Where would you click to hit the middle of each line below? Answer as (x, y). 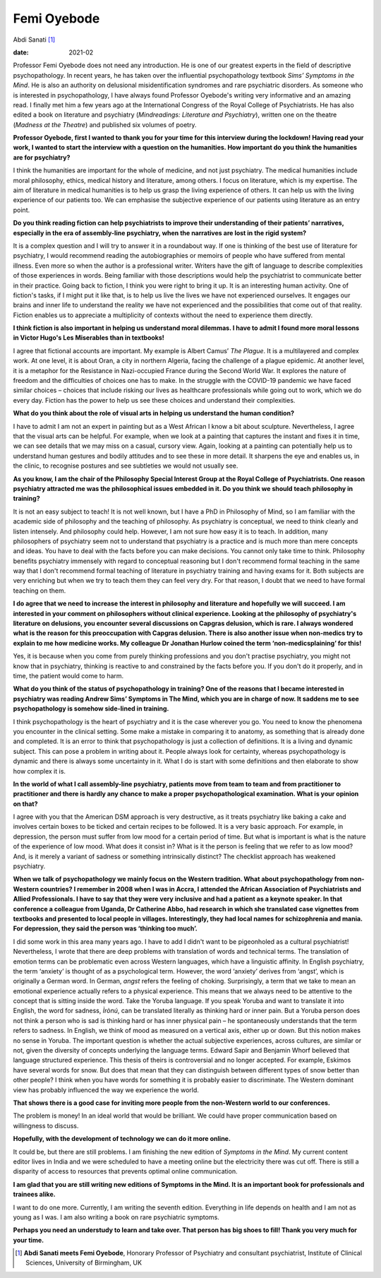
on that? (25, 804)
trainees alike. (34, 1195)
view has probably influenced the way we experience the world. (106, 1090)
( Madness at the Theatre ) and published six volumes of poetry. (105, 124)
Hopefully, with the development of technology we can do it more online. (122, 1139)
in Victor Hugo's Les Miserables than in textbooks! (89, 338)
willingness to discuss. (46, 1125)
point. (22, 210)
